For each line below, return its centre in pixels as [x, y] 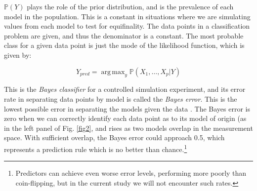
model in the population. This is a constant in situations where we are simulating [127, 16]
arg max [113, 72]
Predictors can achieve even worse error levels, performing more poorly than [131, 173]
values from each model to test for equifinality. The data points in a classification [127, 26]
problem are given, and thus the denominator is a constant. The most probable [124, 35]
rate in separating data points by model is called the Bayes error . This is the [121, 98]
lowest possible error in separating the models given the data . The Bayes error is [127, 108]
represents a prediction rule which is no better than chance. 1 [96, 148]
